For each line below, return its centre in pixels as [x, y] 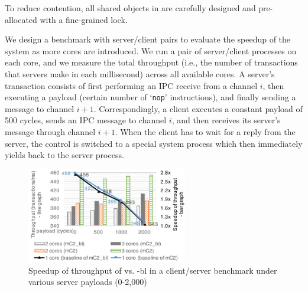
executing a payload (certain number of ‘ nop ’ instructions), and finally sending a [150, 97]
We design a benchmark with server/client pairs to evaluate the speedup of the [148, 39]
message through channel [50, 132]
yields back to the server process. [64, 155]
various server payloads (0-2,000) [88, 282]
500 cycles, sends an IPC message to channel [86, 120]
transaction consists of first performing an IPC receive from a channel [131, 85]
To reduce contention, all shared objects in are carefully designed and [130, 8]
